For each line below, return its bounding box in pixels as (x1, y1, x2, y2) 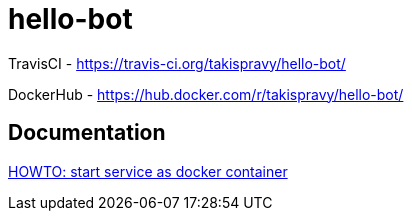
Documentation (8, 120, 166, 146)
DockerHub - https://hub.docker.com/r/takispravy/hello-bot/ (8, 85, 404, 103)
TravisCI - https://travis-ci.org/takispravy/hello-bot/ (8, 54, 346, 72)
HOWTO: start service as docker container (8, 162, 288, 180)
